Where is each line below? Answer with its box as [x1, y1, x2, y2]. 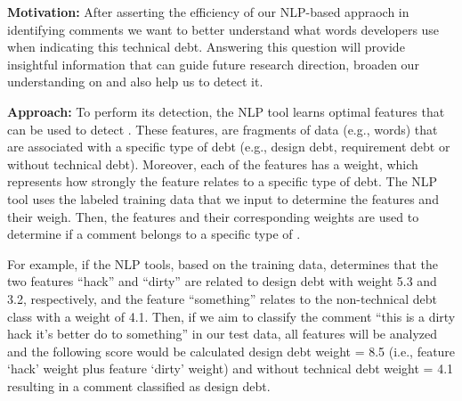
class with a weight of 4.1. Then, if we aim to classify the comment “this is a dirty [7, 307, 456, 325]
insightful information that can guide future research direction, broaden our [7, 54, 419, 73]
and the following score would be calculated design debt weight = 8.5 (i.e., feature [7, 341, 456, 360]
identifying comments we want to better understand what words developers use [7, 20, 440, 38]
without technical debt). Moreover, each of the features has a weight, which [7, 154, 418, 173]
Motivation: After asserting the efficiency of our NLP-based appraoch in [7, 3, 409, 20]
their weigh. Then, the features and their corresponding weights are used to [7, 207, 419, 225]
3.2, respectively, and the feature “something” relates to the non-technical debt [7, 289, 437, 307]
